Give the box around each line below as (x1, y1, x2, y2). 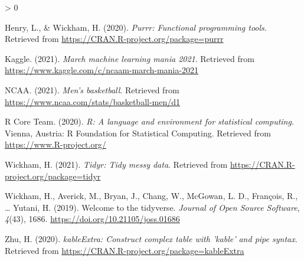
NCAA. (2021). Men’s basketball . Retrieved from (5, 83, 179, 96)
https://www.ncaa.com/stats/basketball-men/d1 (5, 95, 181, 107)
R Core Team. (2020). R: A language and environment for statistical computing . (5, 115, 294, 128)
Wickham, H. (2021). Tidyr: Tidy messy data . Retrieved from (5, 158, 228, 170)
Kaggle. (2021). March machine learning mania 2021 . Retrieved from (5, 52, 254, 64)
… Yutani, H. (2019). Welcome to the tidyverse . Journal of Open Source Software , (5, 201, 300, 213)
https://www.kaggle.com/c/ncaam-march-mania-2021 (5, 64, 198, 76)
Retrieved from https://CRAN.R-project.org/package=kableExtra (5, 244, 244, 256)
